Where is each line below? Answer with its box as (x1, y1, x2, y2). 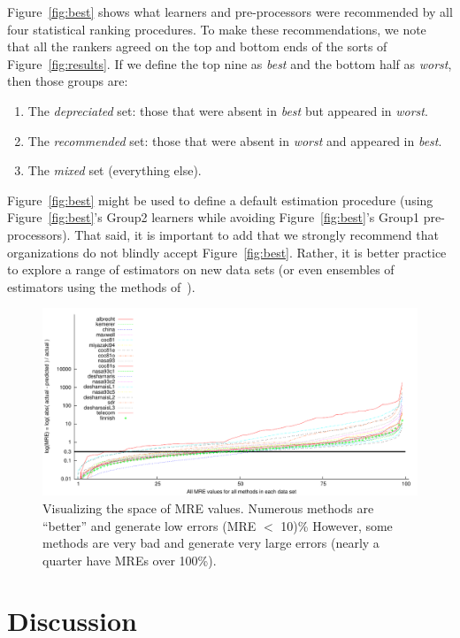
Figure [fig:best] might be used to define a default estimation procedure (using (7, 190, 433, 209)
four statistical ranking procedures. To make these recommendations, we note (7, 19, 426, 38)
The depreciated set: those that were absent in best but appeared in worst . (27, 101, 428, 119)
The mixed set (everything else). (27, 161, 202, 180)
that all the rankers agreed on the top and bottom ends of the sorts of (7, 37, 387, 56)
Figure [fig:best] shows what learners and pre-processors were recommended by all (7, 3, 453, 20)
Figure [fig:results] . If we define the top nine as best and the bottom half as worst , (7, 54, 452, 73)
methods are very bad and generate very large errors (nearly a (42, 534, 379, 552)
